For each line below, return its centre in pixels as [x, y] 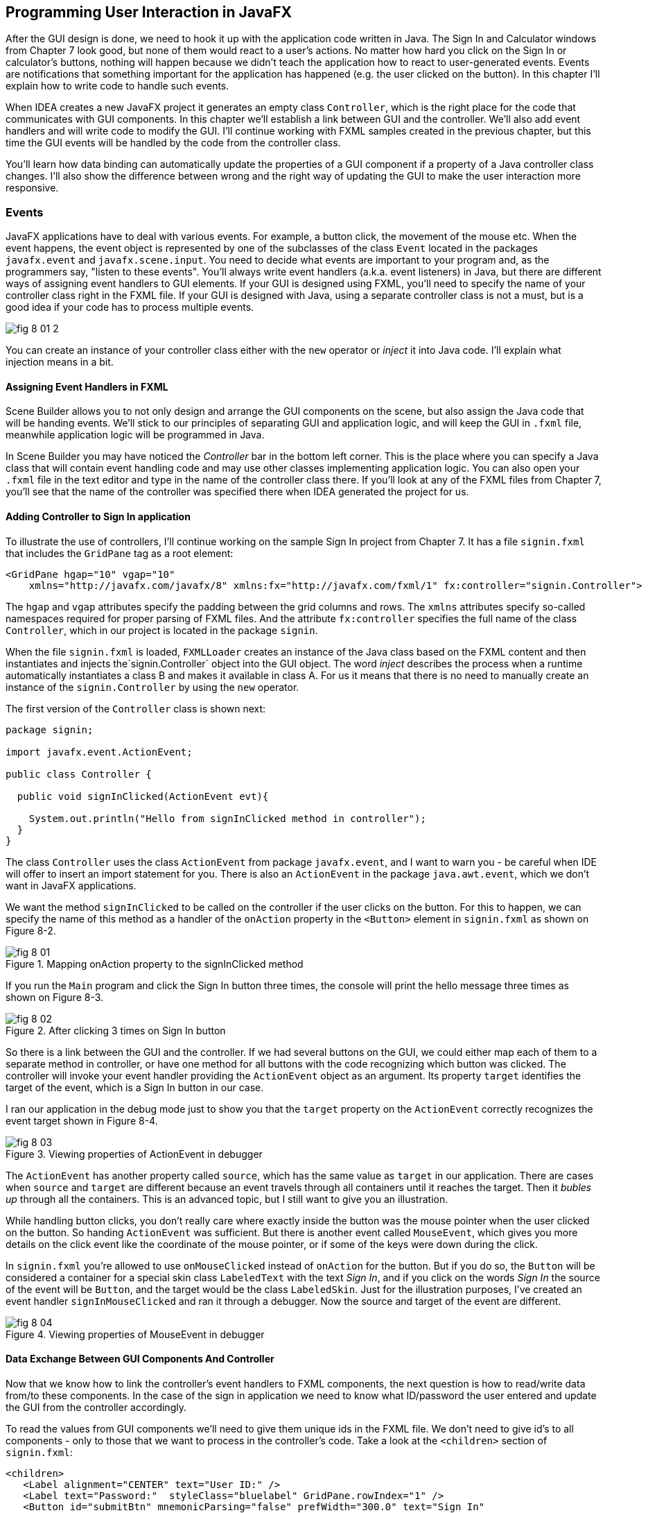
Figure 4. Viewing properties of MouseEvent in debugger [135, 1334]
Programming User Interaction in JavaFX [149, 12]
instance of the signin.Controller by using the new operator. [152, 687]
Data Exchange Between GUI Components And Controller [140, 1359]
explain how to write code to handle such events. [117, 86]
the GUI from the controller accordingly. [96, 1407]
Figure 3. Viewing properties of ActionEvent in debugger [134, 1154]
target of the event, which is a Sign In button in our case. [135, 1087]
